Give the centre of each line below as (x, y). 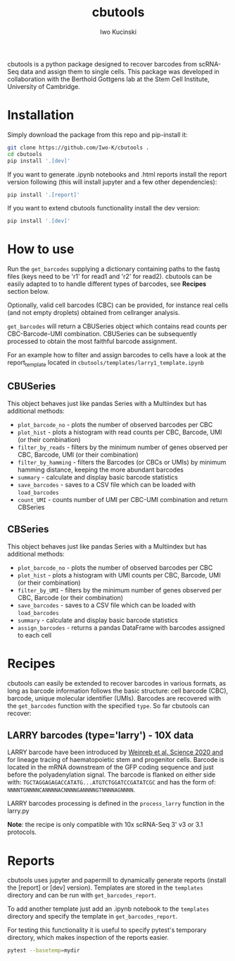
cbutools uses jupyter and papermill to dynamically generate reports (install (117, 881)
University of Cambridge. (44, 86)
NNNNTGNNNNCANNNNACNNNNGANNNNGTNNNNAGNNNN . (71, 790)
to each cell (34, 635)
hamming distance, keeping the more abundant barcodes (101, 470)
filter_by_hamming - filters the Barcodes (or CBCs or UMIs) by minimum (122, 462)
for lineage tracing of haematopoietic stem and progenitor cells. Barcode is (116, 760)
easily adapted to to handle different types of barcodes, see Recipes (107, 284)
